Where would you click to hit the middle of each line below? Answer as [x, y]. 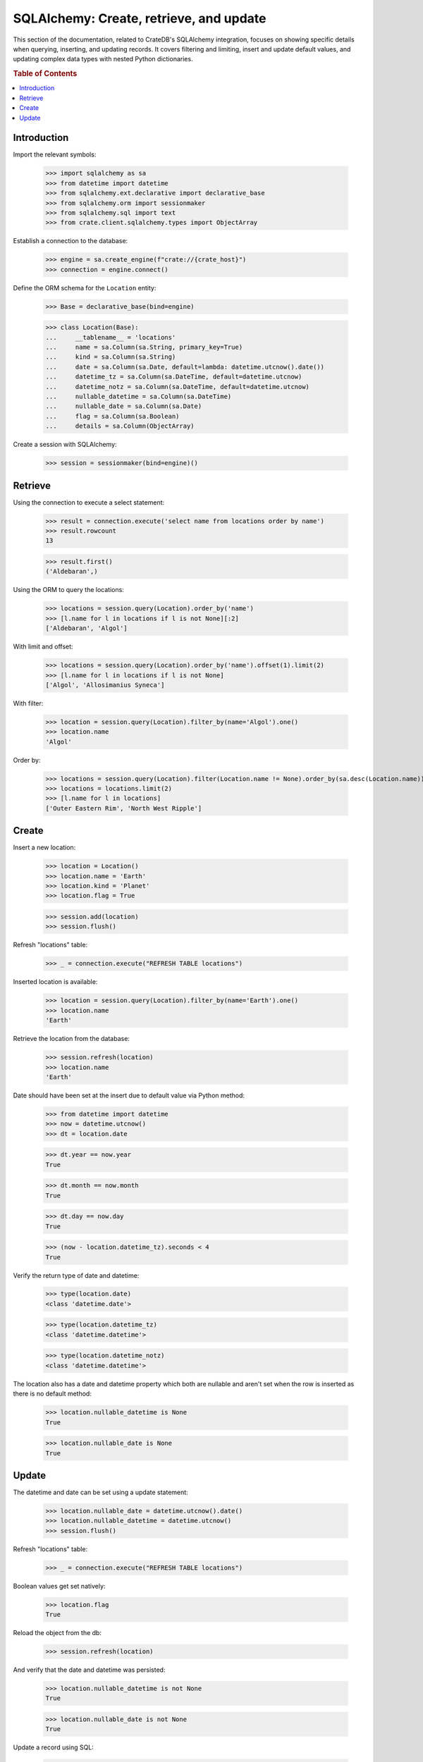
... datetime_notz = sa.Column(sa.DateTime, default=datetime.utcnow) [178, 387]
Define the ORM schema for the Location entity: [85, 288]
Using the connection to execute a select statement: [89, 502]
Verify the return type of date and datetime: [76, 1275]
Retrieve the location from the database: [72, 1039]
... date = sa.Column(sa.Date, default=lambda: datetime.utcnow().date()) [185, 367]
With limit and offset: [43, 647]
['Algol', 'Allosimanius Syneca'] [105, 685]
